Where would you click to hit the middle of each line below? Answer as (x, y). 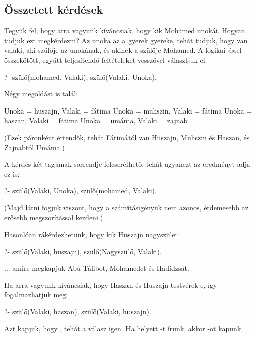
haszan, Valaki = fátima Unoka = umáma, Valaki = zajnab (96, 120)
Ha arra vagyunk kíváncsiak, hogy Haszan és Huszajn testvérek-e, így (111, 285)
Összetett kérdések (54, 9)
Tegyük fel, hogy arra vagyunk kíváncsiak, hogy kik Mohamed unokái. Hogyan (125, 30)
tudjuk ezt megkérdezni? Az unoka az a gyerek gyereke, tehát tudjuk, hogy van (126, 40)
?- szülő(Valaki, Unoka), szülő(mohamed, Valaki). (80, 191)
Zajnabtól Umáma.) (34, 147)
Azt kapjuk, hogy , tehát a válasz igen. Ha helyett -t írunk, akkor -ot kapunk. (124, 328)
